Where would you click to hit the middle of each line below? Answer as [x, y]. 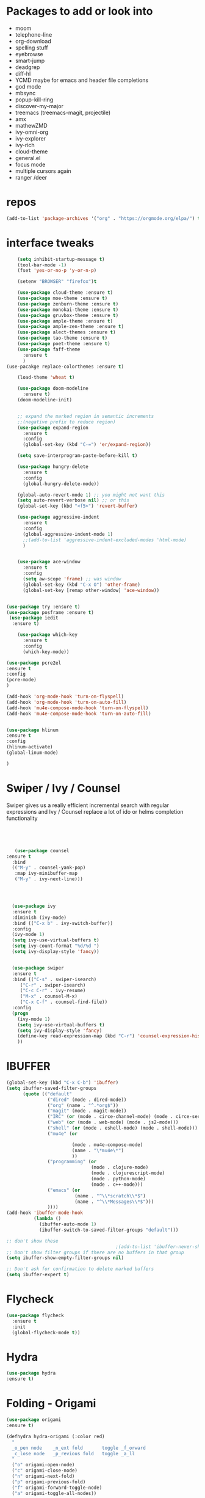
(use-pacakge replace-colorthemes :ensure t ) [65, 367]
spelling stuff [31, 48]
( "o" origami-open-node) [43, 1465]
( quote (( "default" [47, 1094]
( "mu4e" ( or [63, 1134]
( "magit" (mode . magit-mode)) [87, 1111]
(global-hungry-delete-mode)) [61, 484]
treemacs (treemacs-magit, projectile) [63, 112]
